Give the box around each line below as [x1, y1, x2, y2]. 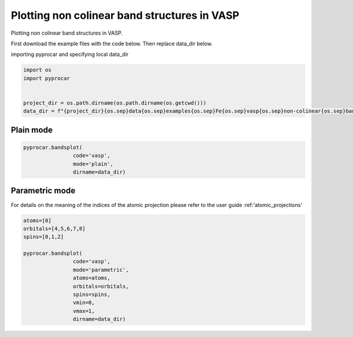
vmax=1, [72, 308, 95, 314]
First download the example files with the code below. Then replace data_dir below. [11, 40, 213, 47]
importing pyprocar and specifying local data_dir [11, 51, 129, 58]
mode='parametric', [72, 266, 129, 273]
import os [23, 66, 52, 74]
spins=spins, [72, 291, 111, 298]
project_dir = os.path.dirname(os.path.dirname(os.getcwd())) [23, 99, 207, 106]
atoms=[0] [23, 217, 52, 223]
